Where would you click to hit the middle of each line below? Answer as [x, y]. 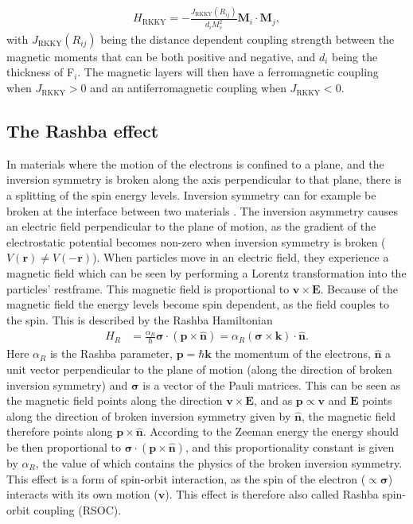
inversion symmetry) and [67, 384]
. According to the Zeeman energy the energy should [271, 431]
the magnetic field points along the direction [115, 400]
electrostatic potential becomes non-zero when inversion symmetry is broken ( [196, 241]
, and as [273, 400]
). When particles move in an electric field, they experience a [241, 257]
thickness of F [41, 72]
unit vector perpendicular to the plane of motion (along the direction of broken [199, 369]
